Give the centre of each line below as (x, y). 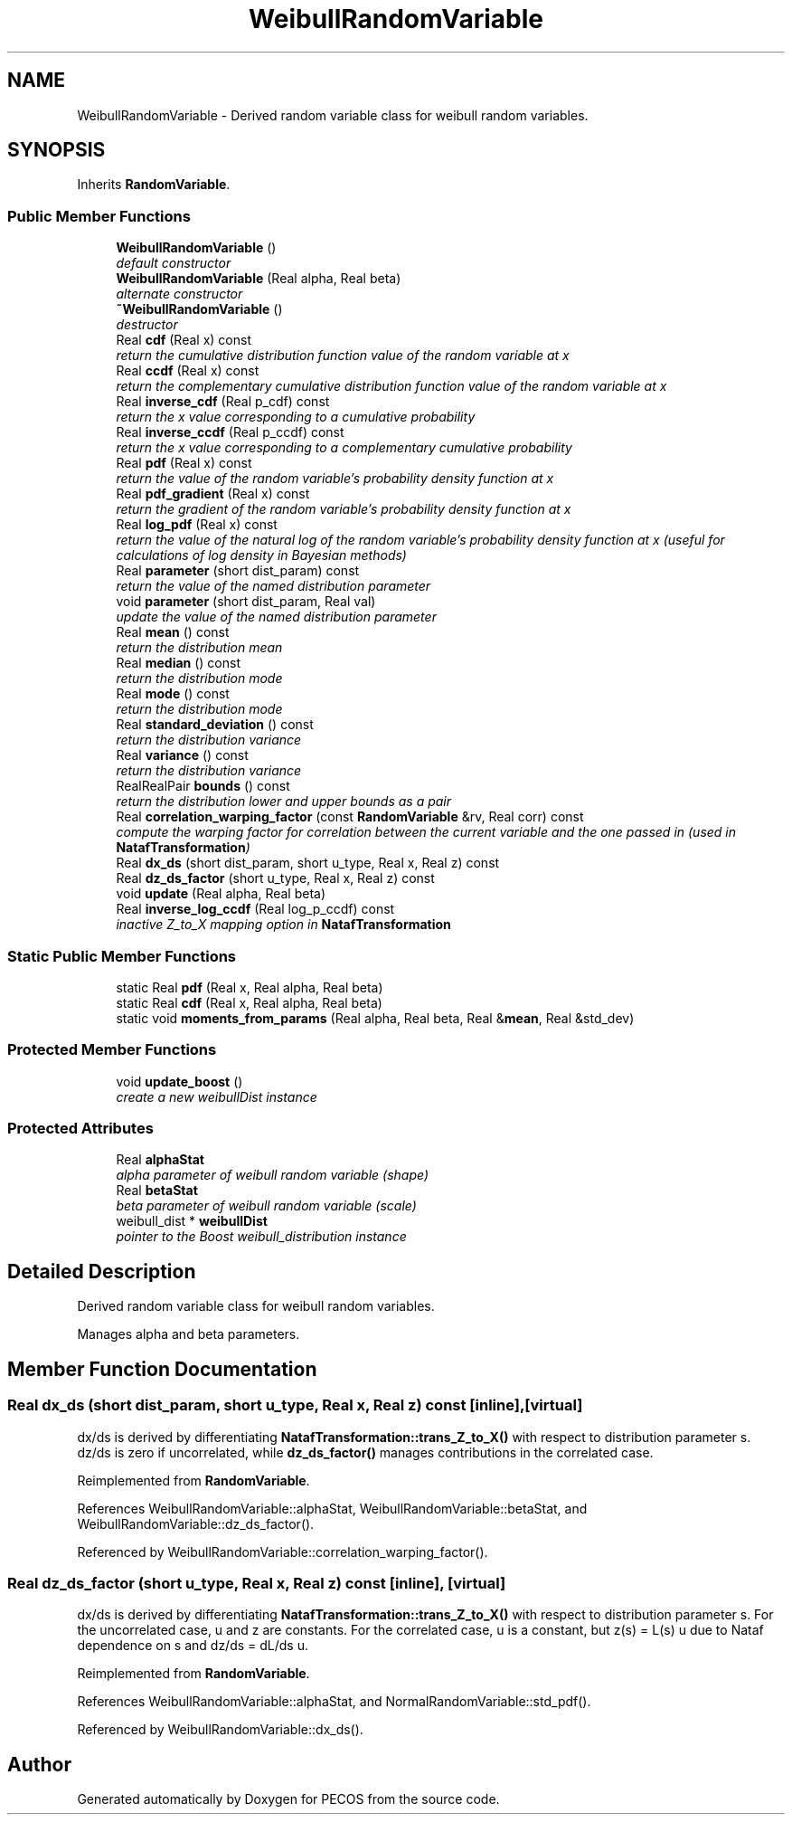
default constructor (174, 263)
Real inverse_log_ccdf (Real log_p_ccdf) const (255, 909)
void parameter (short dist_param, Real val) (246, 602)
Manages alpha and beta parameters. (189, 1334)
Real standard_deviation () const (215, 725)
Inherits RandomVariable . (154, 185)
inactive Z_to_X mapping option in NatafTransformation (283, 925)
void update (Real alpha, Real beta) (221, 894)
